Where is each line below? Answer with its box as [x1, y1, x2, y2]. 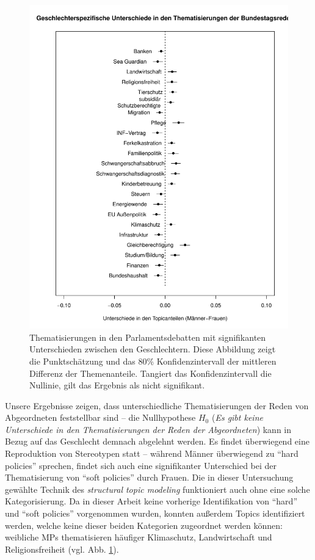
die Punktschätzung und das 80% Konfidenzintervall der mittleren [29, 354, 277, 367]
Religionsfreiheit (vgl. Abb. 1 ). [5, 542, 119, 555]
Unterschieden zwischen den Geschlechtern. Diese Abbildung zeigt [29, 343, 276, 355]
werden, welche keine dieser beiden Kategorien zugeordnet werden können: [5, 518, 283, 531]
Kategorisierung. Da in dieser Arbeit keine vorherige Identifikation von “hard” [5, 495, 297, 507]
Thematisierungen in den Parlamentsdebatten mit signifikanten [29, 330, 266, 343]
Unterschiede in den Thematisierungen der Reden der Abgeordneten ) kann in [5, 423, 292, 435]
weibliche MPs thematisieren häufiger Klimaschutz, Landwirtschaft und [5, 531, 272, 544]
